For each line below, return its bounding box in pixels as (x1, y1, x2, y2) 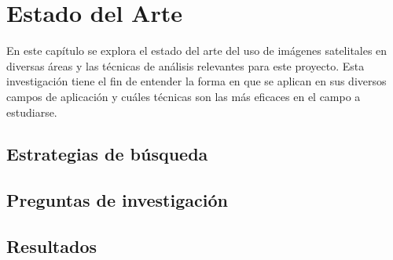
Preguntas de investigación (6, 188, 228, 212)
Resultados (6, 234, 97, 258)
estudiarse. (6, 103, 57, 120)
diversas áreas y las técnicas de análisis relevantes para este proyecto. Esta (6, 57, 365, 74)
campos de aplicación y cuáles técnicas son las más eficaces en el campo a (6, 88, 361, 104)
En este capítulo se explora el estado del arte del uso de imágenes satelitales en (6, 42, 387, 59)
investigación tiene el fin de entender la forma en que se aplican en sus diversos (6, 73, 387, 89)
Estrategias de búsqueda (6, 142, 208, 166)
